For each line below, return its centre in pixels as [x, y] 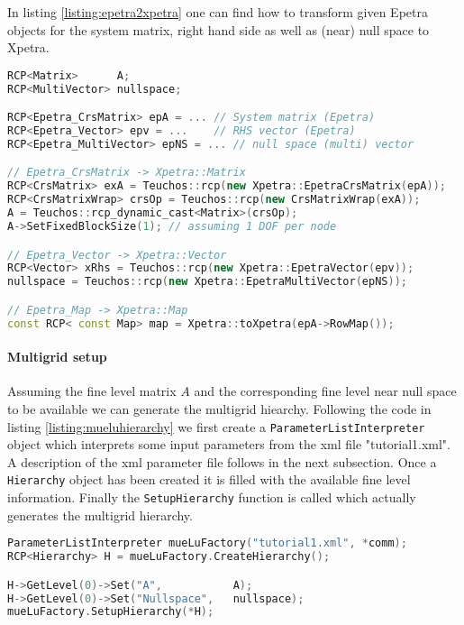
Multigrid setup [57, 357]
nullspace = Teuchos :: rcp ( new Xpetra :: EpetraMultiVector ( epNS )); [207, 282]
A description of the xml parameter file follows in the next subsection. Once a [222, 461]
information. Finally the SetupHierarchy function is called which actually [212, 497]
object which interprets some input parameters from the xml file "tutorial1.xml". [229, 444]
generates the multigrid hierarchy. [100, 515]
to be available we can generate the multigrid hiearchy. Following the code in [219, 408]
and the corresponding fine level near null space [325, 391]
